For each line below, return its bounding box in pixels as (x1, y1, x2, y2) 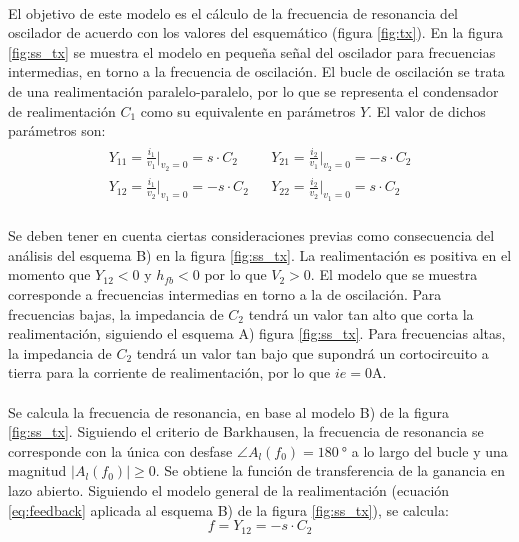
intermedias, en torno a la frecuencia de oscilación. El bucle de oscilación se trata (8, 61, 505, 82)
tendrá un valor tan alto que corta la (248, 303, 474, 324)
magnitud (8, 460, 67, 481)
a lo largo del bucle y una (351, 440, 508, 461)
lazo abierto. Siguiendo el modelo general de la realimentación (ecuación (8, 480, 450, 500)
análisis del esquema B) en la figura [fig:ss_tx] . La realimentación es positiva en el (8, 244, 512, 265)
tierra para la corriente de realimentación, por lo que (8, 362, 331, 383)
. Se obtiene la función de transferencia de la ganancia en (155, 460, 506, 481)
